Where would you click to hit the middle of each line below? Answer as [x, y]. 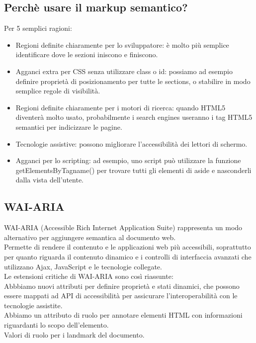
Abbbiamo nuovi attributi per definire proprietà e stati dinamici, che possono [122, 286]
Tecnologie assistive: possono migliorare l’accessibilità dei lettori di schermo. [131, 143]
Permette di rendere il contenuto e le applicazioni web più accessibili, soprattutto [128, 247]
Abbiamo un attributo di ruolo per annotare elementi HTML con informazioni [123, 315]
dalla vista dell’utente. [50, 180]
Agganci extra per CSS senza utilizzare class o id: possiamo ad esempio [124, 71]
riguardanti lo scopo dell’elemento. [56, 325]
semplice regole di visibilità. [58, 91]
